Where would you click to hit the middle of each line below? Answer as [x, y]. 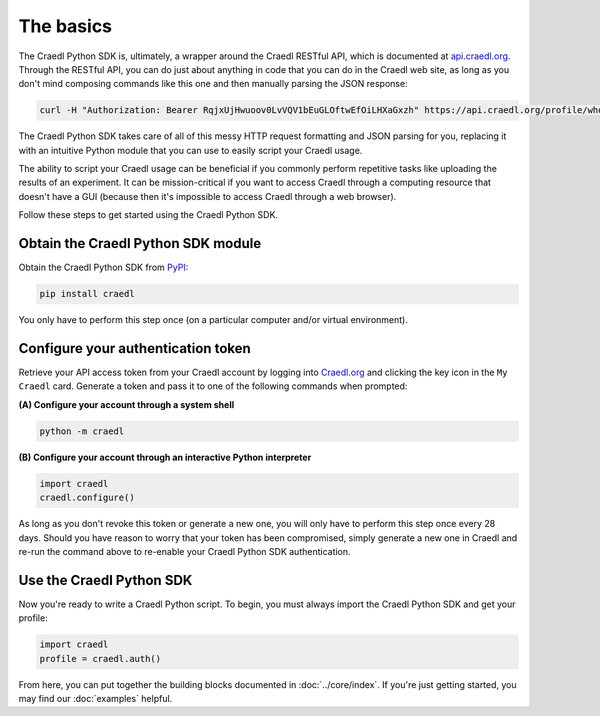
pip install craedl [87, 294]
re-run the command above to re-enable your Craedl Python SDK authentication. [184, 551]
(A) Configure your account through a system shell [126, 404]
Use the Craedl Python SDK [105, 580]
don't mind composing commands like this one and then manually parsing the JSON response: [213, 84]
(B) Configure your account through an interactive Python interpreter [165, 457]
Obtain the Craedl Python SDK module [140, 243]
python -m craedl [82, 431]
